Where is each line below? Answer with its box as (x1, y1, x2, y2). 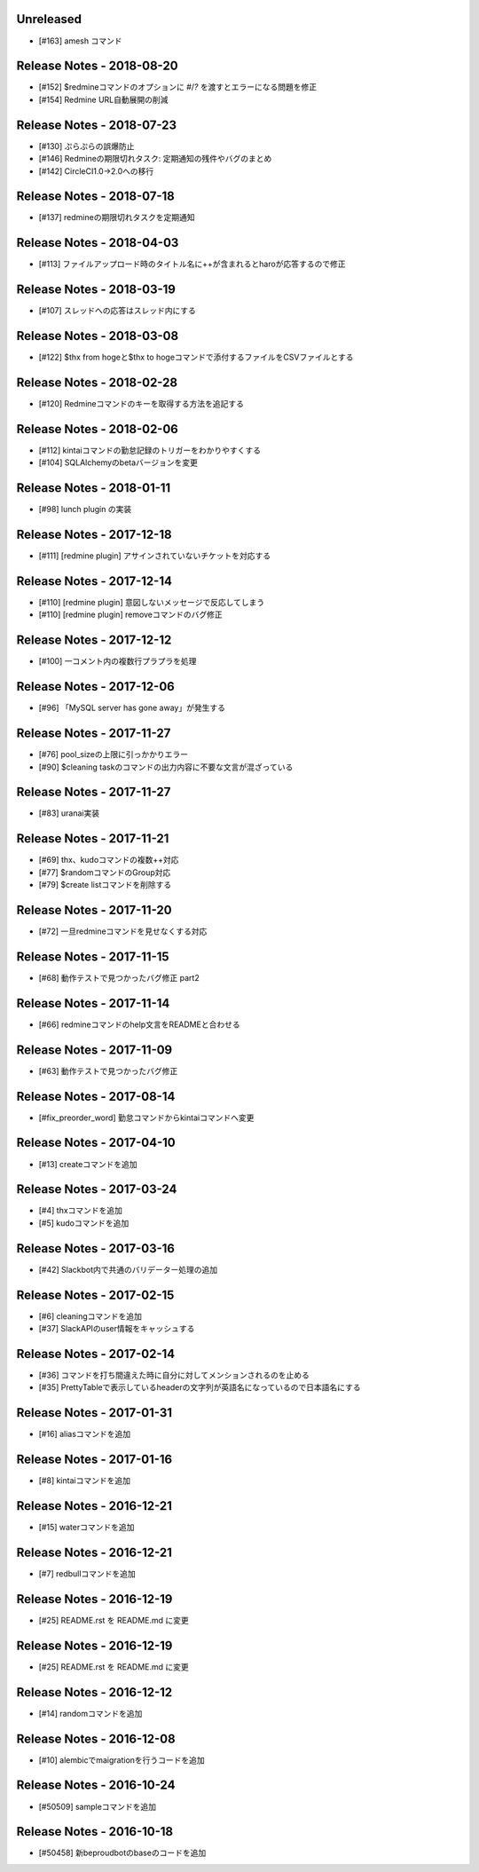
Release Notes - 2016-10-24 (16, 1778, 176, 1793)
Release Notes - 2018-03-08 (16, 328, 179, 344)
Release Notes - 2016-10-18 (16, 1824, 173, 1839)
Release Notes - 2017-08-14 (16, 1088, 176, 1104)
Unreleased (16, 12, 82, 27)
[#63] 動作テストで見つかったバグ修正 (38, 1065, 178, 1076)
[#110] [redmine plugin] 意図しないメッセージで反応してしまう (38, 597, 265, 608)
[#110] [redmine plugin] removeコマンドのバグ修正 (38, 609, 224, 620)
